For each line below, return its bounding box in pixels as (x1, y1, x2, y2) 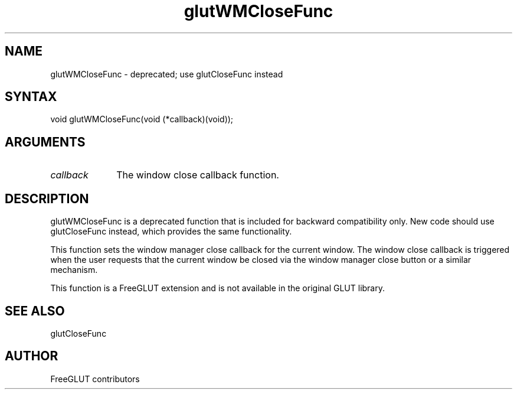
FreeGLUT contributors (50, 373, 140, 384)
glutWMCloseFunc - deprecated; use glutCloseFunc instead (50, 69, 283, 79)
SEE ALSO (5, 303, 65, 318)
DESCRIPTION (5, 191, 89, 206)
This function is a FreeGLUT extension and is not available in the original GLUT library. (50, 283, 385, 294)
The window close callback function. (116, 169, 279, 181)
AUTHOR (5, 349, 58, 364)
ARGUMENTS (5, 134, 86, 149)
